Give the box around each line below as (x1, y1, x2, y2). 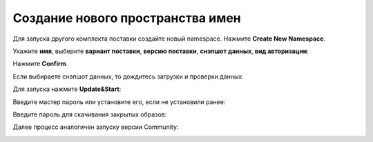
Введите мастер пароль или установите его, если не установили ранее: (12, 97, 226, 106)
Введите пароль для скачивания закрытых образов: (12, 110, 167, 119)
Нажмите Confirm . (12, 59, 68, 68)
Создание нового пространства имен (12, 10, 241, 26)
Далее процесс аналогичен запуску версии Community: (12, 123, 179, 131)
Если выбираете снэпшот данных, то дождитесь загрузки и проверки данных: (12, 72, 245, 81)
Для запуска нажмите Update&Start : (12, 85, 122, 93)
